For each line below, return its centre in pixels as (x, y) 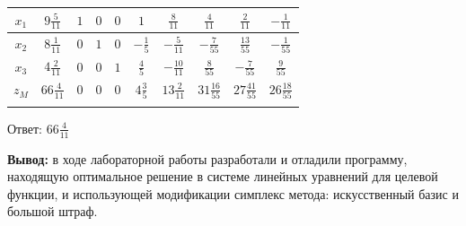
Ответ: (25, 128)
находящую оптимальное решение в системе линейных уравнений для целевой (223, 176)
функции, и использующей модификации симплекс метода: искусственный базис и (233, 193)
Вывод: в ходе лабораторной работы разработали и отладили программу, (207, 158)
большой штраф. (53, 211)
